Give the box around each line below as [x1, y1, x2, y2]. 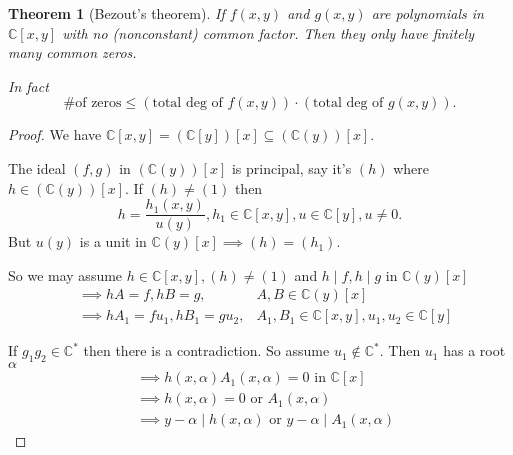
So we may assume [8, 264, 123, 285]
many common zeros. [8, 42, 137, 63]
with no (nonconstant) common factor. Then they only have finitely [62, 22, 475, 43]
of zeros [75, 96, 122, 111]
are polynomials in [371, 3, 484, 23]
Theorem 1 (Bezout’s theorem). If [8, 3, 225, 23]
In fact [8, 75, 49, 96]
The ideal [8, 157, 66, 178]
